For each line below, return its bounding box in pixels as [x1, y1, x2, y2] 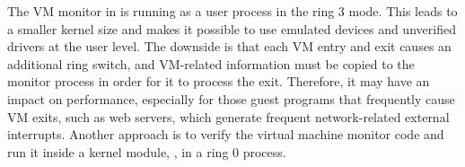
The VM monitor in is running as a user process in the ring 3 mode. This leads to [7, 2, 458, 20]
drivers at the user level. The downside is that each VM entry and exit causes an [7, 37, 452, 56]
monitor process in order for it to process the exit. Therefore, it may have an [7, 72, 430, 91]
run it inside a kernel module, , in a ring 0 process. [7, 142, 286, 161]
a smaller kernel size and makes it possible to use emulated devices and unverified [7, 19, 456, 38]
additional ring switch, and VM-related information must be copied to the [7, 54, 415, 73]
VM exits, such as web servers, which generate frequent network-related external [7, 107, 450, 126]
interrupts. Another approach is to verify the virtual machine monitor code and [7, 125, 444, 144]
